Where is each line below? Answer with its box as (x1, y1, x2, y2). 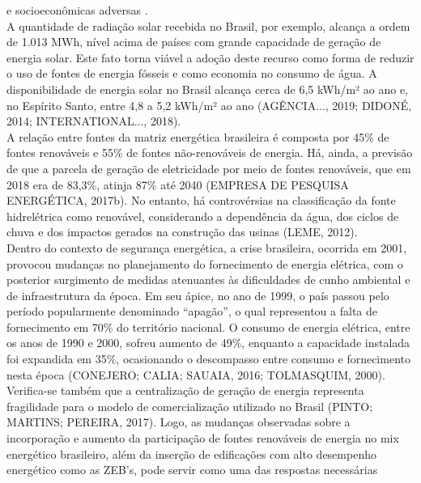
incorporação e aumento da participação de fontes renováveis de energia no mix (6, 430, 399, 447)
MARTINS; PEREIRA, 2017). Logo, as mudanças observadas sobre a (6, 413, 351, 430)
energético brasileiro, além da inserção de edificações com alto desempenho (6, 445, 376, 462)
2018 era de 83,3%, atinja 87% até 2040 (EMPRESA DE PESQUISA (6, 176, 349, 193)
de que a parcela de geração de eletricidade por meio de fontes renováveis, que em (6, 159, 411, 176)
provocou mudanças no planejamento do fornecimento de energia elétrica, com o (6, 255, 403, 272)
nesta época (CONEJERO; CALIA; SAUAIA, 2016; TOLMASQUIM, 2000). (6, 366, 385, 383)
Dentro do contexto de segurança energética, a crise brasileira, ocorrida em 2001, (6, 239, 407, 256)
